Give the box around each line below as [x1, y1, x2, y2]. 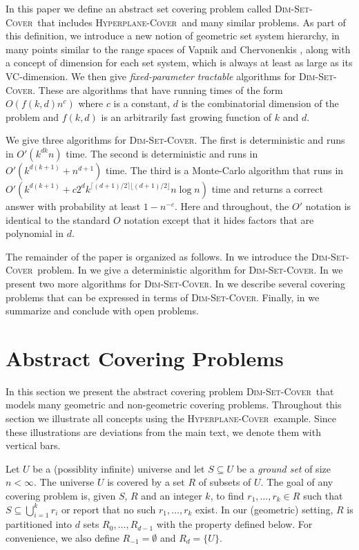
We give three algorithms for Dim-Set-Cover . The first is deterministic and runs [6, 133, 345, 147]
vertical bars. [6, 438, 61, 453]
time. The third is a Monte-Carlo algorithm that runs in [105, 162, 344, 177]
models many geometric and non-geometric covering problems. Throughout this [6, 397, 342, 412]
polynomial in [6, 226, 64, 240]
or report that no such [61, 502, 156, 516]
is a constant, [113, 96, 171, 111]
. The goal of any [260, 475, 333, 489]
